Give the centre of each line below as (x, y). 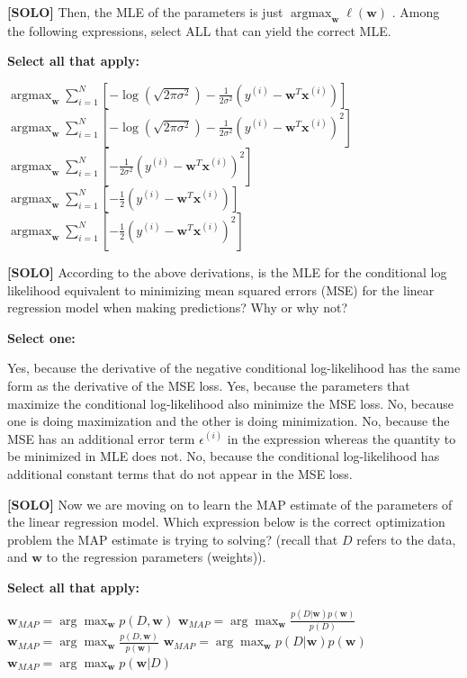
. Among (416, 12)
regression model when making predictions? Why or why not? (177, 307)
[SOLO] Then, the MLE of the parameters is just (145, 12)
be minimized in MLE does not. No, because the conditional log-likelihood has (224, 456)
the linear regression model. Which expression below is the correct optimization (226, 522)
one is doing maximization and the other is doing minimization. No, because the (229, 421)
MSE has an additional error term (101, 438)
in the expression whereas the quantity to (341, 438)
